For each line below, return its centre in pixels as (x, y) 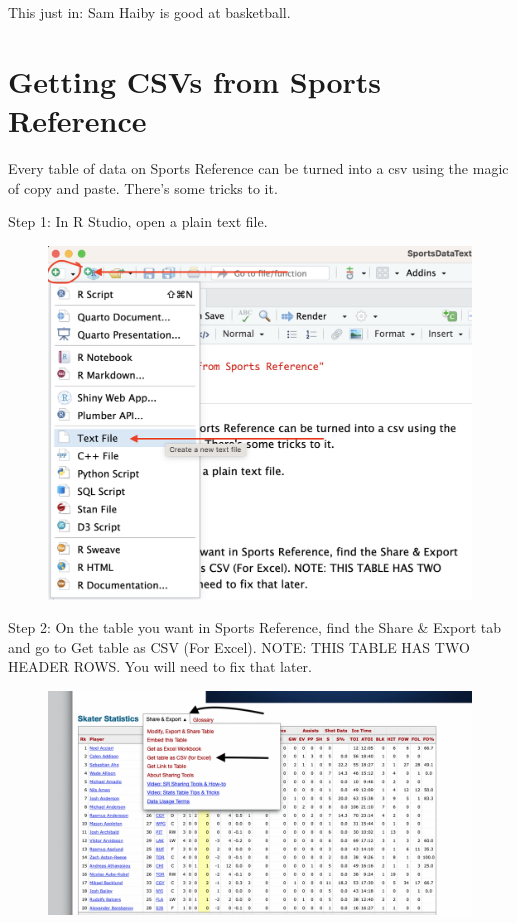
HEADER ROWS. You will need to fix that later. (160, 666)
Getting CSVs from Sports (195, 80)
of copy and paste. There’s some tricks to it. (143, 187)
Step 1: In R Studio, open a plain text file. (138, 221)
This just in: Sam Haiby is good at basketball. (149, 12)
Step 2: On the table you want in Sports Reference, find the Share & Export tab (254, 627)
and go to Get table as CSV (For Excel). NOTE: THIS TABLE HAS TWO (239, 646)
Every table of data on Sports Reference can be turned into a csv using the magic (258, 167)
